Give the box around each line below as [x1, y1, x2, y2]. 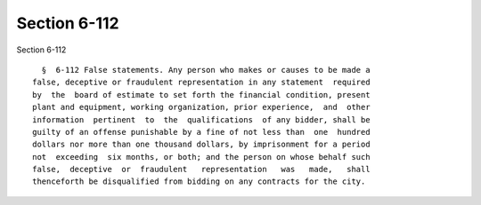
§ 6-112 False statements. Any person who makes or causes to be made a [41, 65, 371, 75]
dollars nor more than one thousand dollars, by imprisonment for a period [32, 139, 371, 150]
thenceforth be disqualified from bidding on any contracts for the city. [32, 177, 366, 186]
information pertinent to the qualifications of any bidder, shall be [32, 114, 371, 124]
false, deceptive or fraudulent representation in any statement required [32, 77, 371, 88]
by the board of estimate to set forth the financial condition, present [32, 90, 371, 99]
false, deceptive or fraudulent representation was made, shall [32, 164, 371, 175]
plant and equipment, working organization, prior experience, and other [32, 102, 371, 113]
